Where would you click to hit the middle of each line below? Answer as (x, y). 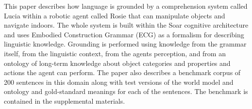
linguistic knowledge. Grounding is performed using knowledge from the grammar (125, 44)
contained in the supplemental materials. (65, 101)
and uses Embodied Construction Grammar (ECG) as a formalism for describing (124, 34)
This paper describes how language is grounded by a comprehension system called (126, 6)
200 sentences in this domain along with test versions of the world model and (119, 82)
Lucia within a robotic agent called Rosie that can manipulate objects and (115, 15)
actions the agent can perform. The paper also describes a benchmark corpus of (122, 72)
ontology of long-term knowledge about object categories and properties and (117, 63)
